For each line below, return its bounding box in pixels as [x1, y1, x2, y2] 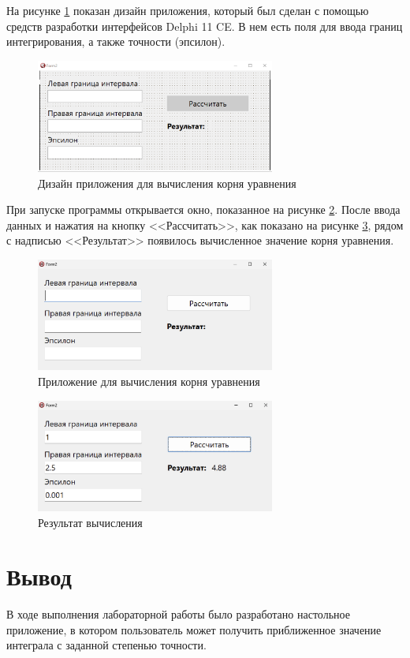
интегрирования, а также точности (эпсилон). [6, 33, 225, 50]
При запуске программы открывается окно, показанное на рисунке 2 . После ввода [6, 201, 401, 218]
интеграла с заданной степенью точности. [6, 637, 207, 653]
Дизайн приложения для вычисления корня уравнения [38, 174, 296, 191]
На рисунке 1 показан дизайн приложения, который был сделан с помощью [6, 2, 369, 18]
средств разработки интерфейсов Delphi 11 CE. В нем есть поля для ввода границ [6, 17, 403, 34]
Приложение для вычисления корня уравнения [38, 373, 260, 390]
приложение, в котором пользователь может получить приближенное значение [6, 621, 382, 637]
